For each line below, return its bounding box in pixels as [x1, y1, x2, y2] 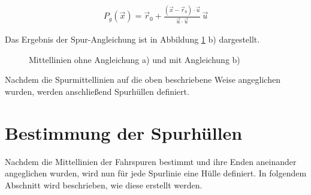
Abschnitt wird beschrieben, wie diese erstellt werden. [5, 178, 203, 191]
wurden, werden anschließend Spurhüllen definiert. [5, 85, 189, 97]
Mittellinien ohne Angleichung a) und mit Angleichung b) [29, 53, 240, 65]
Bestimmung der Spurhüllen [5, 120, 243, 145]
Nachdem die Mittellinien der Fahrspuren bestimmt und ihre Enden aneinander [5, 155, 297, 167]
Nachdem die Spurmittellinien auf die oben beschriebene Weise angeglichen [5, 73, 280, 86]
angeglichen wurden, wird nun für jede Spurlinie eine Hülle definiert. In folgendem [5, 167, 307, 179]
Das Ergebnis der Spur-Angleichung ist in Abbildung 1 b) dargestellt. [5, 33, 260, 46]
